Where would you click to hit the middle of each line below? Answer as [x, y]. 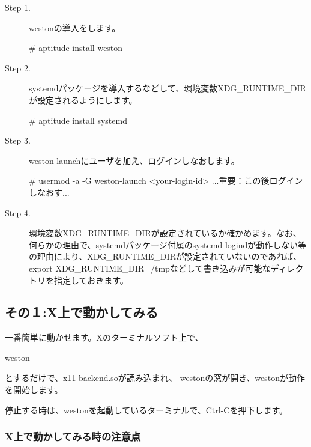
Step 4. [18, 212]
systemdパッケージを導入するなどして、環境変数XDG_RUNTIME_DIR [168, 88]
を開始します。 [34, 390]
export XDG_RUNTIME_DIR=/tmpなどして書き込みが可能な [150, 268]
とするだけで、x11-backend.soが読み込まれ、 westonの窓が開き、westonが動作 [155, 378]
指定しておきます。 [91, 280]
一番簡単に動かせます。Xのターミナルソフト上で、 [104, 337]
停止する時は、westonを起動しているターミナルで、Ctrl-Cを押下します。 [146, 409]
